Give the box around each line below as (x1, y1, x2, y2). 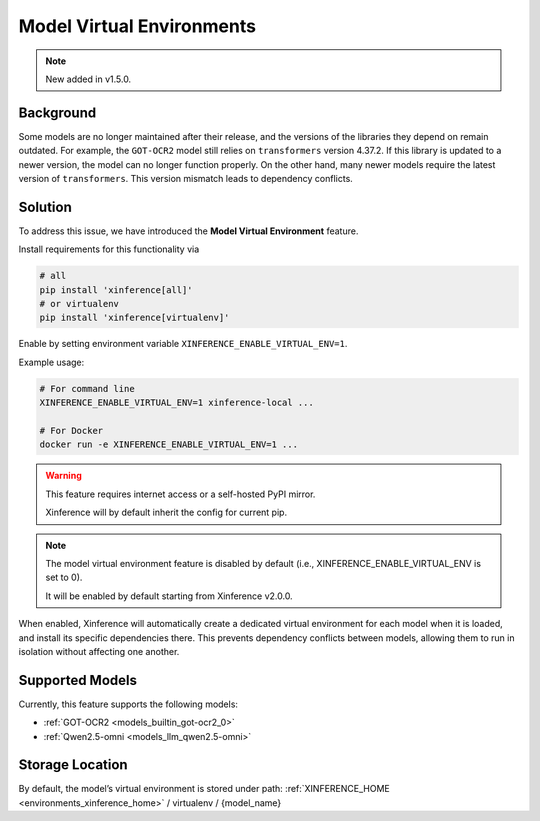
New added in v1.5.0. (45, 73, 132, 85)
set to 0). (45, 571, 83, 584)
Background (18, 104, 97, 121)
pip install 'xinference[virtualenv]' (39, 312, 230, 324)
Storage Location (18, 756, 129, 774)
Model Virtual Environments (18, 15, 257, 37)
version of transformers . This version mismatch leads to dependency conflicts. (18, 173, 354, 185)
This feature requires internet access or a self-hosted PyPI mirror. (45, 488, 316, 500)
